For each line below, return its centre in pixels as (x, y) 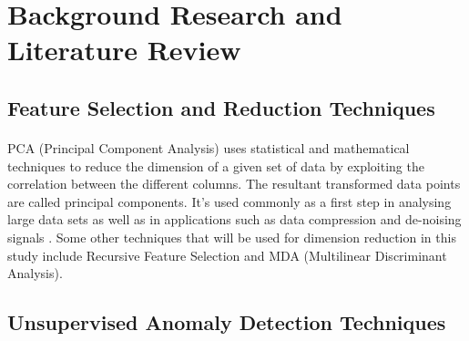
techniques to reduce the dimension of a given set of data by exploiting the (216, 165)
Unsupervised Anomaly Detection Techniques (227, 322)
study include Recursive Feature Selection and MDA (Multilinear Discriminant (227, 255)
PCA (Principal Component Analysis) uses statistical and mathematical (209, 147)
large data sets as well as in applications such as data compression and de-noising (234, 219)
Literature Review (124, 50)
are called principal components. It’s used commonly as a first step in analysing (229, 201)
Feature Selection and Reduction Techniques (221, 107)
